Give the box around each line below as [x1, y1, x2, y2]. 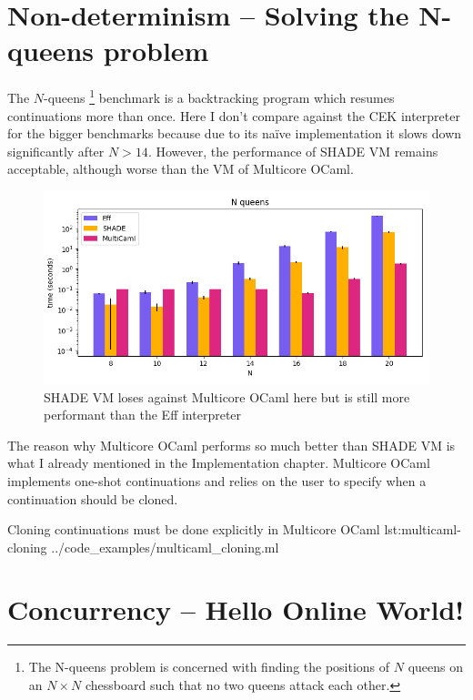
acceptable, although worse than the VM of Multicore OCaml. [7, 159, 354, 178]
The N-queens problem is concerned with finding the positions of [28, 657, 390, 676]
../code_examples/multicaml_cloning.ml [51, 537, 279, 556]
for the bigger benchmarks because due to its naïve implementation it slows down [7, 124, 462, 143]
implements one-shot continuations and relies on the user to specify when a [7, 471, 427, 490]
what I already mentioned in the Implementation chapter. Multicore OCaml [7, 453, 430, 472]
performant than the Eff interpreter [44, 405, 242, 424]
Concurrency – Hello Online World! [7, 591, 465, 628]
